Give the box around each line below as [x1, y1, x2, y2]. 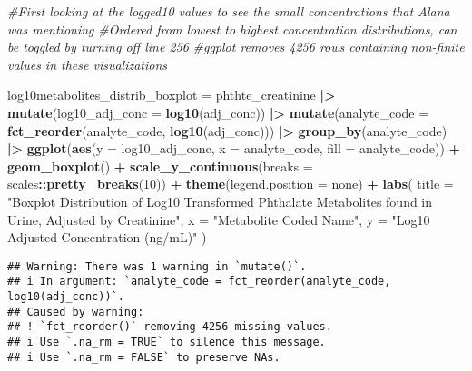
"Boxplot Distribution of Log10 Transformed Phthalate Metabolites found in [7, 191, 433, 210]
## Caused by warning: [7, 305, 144, 318]
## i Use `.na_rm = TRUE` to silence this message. [7, 336, 326, 348]
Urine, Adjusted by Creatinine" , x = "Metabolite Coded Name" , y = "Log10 [7, 210, 430, 229]
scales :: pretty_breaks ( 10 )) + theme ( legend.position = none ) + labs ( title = [7, 174, 454, 193]
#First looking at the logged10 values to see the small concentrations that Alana [7, 2, 450, 20]
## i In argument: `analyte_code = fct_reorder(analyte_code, [7, 275, 391, 288]
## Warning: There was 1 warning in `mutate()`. [7, 259, 307, 273]
